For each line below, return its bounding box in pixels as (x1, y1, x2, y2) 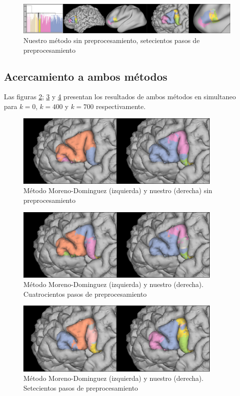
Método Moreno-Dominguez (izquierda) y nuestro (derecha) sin (23, 185, 213, 196)
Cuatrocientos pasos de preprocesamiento (23, 288, 147, 299)
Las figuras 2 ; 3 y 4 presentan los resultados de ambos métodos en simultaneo (4, 91, 236, 102)
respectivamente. (96, 101, 146, 111)
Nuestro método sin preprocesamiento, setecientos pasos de (23, 35, 200, 45)
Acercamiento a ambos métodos (4, 68, 167, 84)
